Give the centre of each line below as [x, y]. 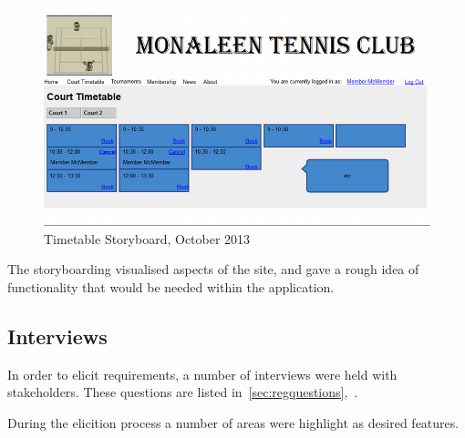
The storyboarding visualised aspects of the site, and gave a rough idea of [213, 269]
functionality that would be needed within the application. [171, 286]
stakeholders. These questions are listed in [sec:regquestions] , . [183, 392]
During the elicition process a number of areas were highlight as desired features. [233, 422]
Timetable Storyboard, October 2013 [147, 238]
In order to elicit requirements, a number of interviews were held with [202, 374]
